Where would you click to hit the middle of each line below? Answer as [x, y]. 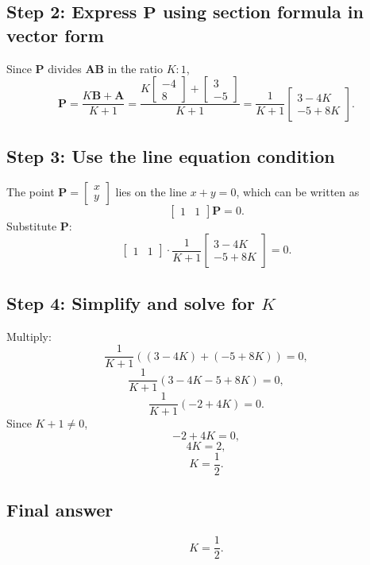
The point [31, 191]
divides [65, 68]
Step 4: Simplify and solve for [131, 302]
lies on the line [151, 191]
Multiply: [29, 336]
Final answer [60, 510]
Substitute [32, 225]
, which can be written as [298, 191]
